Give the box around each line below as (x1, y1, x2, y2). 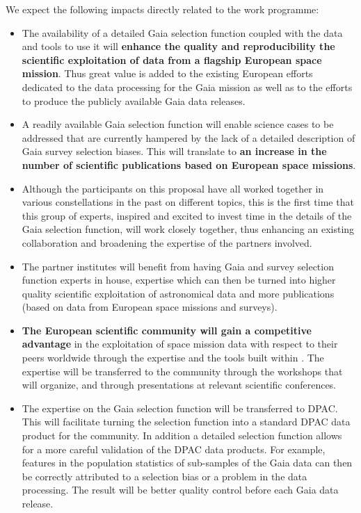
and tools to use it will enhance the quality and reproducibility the (22, 39, 335, 54)
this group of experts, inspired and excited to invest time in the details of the (22, 208, 352, 222)
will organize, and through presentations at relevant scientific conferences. (22, 377, 337, 392)
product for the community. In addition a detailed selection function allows (22, 428, 342, 443)
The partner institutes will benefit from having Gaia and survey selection (22, 259, 334, 273)
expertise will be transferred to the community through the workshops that (22, 364, 343, 378)
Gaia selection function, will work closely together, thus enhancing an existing (22, 222, 355, 236)
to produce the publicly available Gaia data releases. (22, 93, 246, 108)
